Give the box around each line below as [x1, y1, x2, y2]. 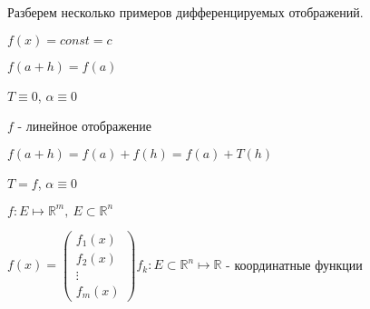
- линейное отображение [17, 116, 152, 135]
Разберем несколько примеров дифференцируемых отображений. [7, 3, 364, 21]
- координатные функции [226, 254, 363, 274]
